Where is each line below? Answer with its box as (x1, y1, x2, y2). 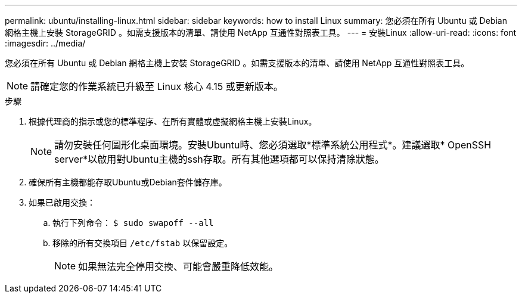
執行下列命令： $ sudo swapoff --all (52, 218, 214, 228)
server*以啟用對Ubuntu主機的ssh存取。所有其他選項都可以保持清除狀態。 (54, 153, 384, 165)
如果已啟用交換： (29, 197, 95, 207)
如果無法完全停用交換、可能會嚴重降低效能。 (78, 260, 279, 272)
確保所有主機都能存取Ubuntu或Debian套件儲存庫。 (29, 177, 227, 187)
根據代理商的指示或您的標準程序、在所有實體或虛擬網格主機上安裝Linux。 (29, 116, 317, 126)
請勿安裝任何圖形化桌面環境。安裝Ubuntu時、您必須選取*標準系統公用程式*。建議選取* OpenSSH (54, 139, 492, 151)
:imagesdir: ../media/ (5, 38, 86, 48)
